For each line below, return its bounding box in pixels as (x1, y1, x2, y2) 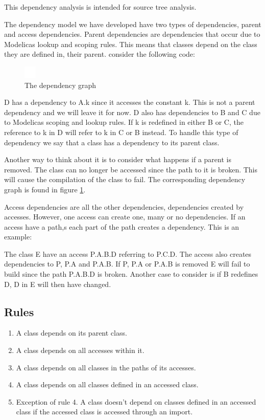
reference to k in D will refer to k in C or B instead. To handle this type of (4, 126, 238, 137)
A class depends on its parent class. (16, 327, 127, 338)
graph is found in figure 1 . (4, 184, 86, 194)
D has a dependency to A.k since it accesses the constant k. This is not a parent (4, 97, 255, 107)
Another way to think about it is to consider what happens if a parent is (4, 154, 231, 165)
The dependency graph (25, 79, 97, 90)
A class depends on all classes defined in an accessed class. (16, 379, 199, 390)
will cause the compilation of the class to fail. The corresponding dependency (4, 174, 246, 185)
